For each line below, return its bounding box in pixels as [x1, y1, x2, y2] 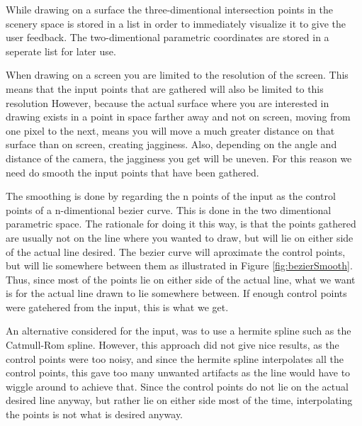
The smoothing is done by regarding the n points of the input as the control [6, 189, 336, 203]
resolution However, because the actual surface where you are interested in [6, 95, 329, 110]
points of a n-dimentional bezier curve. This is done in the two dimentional [6, 202, 332, 217]
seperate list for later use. [6, 43, 116, 58]
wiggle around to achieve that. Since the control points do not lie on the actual [6, 379, 349, 393]
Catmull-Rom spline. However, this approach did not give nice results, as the [6, 337, 339, 352]
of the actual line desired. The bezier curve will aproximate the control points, [6, 244, 346, 259]
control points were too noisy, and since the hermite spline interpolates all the [6, 351, 344, 366]
